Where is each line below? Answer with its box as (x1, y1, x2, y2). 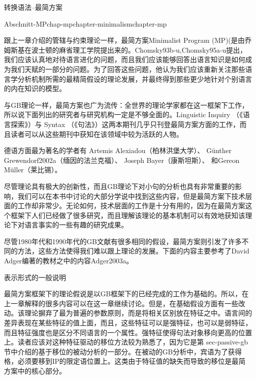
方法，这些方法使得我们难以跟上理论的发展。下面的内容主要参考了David (17, 246, 250, 256)
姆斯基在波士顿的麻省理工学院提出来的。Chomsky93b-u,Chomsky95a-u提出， (4, 44, 247, 55)
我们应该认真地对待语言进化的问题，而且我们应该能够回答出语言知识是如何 (4, 54, 245, 64)
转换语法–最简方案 (4, 2, 63, 12)
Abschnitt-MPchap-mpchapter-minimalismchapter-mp (4, 18, 167, 29)
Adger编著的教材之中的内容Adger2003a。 (4, 255, 133, 266)
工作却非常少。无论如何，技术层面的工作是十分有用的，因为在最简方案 (17, 200, 245, 211)
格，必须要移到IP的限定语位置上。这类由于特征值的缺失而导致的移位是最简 (4, 356, 246, 366)
